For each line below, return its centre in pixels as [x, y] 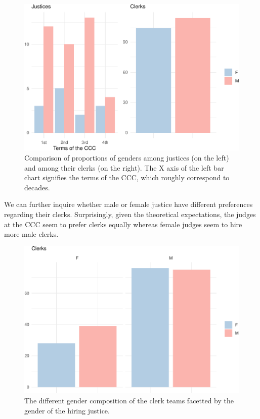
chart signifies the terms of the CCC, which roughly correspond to [127, 177]
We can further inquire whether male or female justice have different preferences [128, 204]
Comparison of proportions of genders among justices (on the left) [127, 157]
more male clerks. [31, 234]
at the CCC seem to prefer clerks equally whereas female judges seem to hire [123, 224]
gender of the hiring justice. [67, 410]
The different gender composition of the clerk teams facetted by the [129, 400]
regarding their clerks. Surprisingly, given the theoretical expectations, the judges [130, 214]
